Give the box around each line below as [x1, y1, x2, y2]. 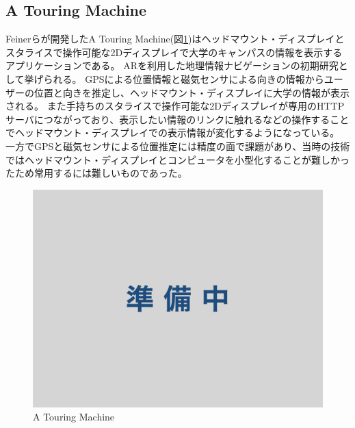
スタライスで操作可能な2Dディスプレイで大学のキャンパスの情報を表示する [5, 45, 343, 59]
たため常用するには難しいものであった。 [5, 166, 187, 180]
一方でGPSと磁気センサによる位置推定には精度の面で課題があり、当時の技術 [5, 138, 350, 153]
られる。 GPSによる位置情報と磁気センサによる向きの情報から [43, 71, 324, 86]
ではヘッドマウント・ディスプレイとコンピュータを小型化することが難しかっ [5, 152, 350, 166]
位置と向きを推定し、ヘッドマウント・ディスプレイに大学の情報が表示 [34, 85, 350, 99]
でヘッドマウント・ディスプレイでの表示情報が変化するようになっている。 [5, 125, 340, 140]
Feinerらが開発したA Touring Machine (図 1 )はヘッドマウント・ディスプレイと [5, 32, 345, 46]
